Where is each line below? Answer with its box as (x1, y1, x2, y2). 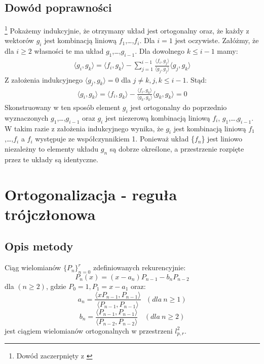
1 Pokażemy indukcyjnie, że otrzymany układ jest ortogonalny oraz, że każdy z (5, 24, 249, 35)
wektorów (5, 35, 34, 46)
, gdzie (46, 280, 66, 291)
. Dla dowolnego (135, 46, 185, 56)
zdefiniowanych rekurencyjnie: (93, 262, 186, 273)
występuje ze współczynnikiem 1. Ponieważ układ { (35, 133, 195, 144)
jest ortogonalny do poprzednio (130, 101, 227, 112)
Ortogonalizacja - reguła (5, 184, 177, 204)
